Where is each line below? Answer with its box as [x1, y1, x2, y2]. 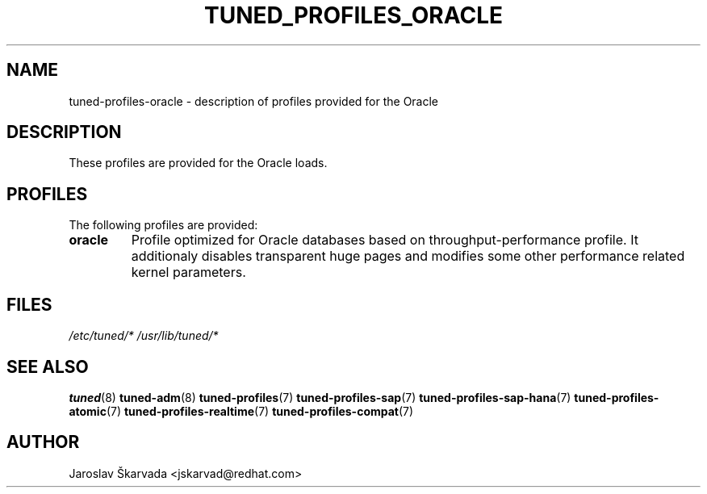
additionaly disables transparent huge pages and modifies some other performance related [131, 248, 685, 265]
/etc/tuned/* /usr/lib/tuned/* [69, 329, 219, 343]
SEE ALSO [6, 356, 89, 377]
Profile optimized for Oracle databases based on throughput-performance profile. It [131, 232, 638, 249]
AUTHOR [6, 432, 80, 453]
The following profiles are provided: [69, 218, 258, 232]
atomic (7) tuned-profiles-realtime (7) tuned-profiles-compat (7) [69, 404, 414, 418]
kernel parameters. [131, 264, 246, 281]
